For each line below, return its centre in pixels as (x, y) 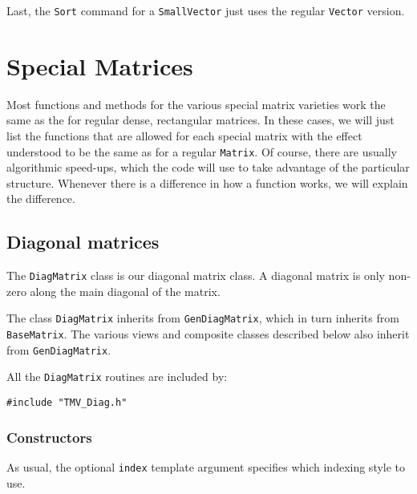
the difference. (41, 198)
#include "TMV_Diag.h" (67, 403)
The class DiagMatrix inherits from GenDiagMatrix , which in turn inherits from (203, 318)
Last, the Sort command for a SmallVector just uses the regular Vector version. (206, 10)
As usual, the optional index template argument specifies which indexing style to (206, 466)
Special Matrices (100, 65)
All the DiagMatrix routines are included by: (117, 377)
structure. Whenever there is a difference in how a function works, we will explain (207, 182)
